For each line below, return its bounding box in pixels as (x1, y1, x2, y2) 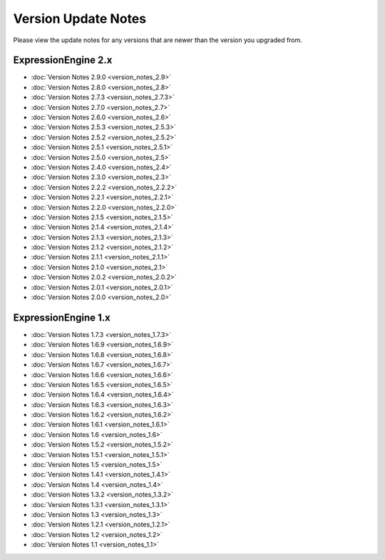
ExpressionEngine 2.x (13, 54, 113, 66)
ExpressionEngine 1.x (13, 311, 111, 324)
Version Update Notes (13, 11, 146, 26)
